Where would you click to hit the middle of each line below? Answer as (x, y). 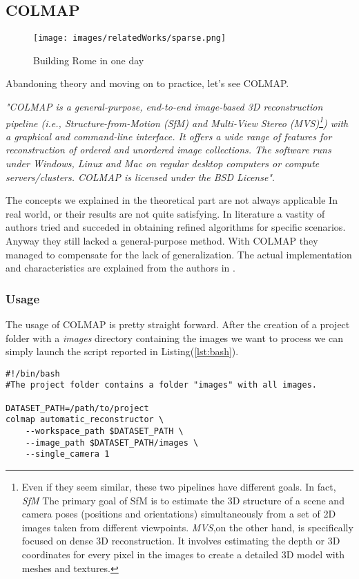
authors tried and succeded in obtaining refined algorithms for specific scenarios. (176, 227)
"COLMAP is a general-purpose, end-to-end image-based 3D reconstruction (164, 107)
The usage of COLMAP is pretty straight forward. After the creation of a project (178, 324)
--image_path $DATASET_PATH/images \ (112, 443)
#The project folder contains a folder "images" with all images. (162, 385)
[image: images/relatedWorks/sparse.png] (130, 38)
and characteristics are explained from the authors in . (120, 268)
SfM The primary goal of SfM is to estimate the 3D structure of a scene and (183, 500)
